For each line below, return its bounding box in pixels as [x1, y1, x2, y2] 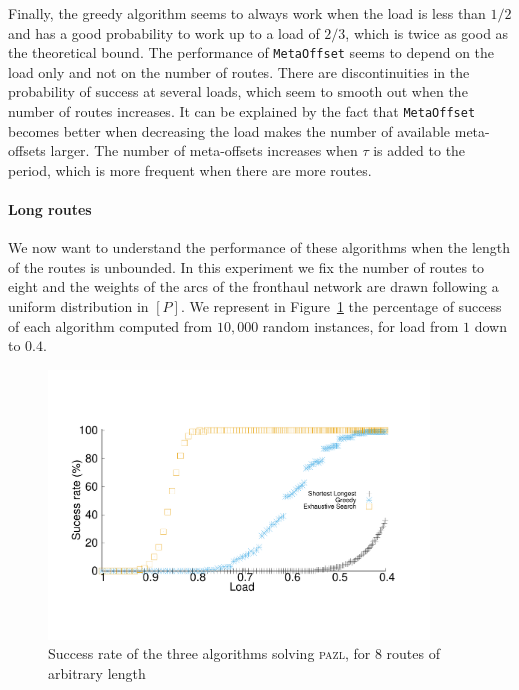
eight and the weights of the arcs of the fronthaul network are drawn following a [8, 276, 499, 297]
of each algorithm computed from [8, 315, 213, 336]
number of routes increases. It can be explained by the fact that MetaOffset [8, 101, 476, 122]
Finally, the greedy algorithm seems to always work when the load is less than [8, 3, 486, 23]
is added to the [373, 140, 466, 161]
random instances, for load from [262, 315, 459, 336]
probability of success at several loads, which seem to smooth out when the [8, 81, 468, 102]
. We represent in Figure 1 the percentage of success [180, 296, 502, 317]
